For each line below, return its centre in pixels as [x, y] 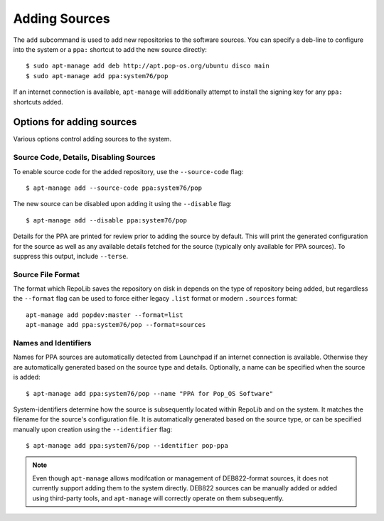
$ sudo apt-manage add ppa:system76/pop [97, 76]
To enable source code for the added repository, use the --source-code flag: [128, 171]
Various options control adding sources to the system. [92, 139]
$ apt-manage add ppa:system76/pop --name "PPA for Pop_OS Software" [150, 393]
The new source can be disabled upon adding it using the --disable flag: [123, 204]
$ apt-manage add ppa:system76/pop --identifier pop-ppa [127, 446]
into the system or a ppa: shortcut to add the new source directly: [110, 49]
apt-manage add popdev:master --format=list [105, 315]
